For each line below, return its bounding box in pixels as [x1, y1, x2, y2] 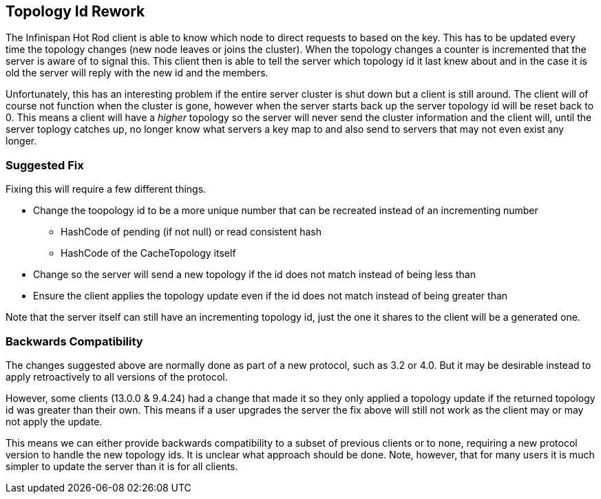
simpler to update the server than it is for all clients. [6, 460, 238, 472]
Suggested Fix [6, 158, 84, 172]
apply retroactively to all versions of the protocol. [6, 370, 228, 383]
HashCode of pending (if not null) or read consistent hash [61, 226, 322, 238]
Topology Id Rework [6, 3, 145, 20]
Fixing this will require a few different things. [6, 183, 207, 195]
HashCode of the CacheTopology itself [61, 247, 236, 259]
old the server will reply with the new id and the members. [6, 67, 268, 79]
